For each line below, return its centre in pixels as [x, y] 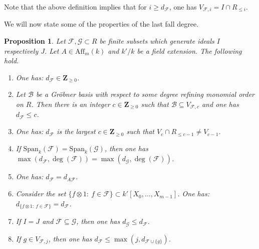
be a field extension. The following [189, 50]
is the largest [76, 131]
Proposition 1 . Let [35, 41]
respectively [21, 50]
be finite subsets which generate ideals [157, 41]
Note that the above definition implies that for [75, 7]
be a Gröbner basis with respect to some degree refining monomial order [145, 94]
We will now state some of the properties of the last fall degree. [101, 24]
